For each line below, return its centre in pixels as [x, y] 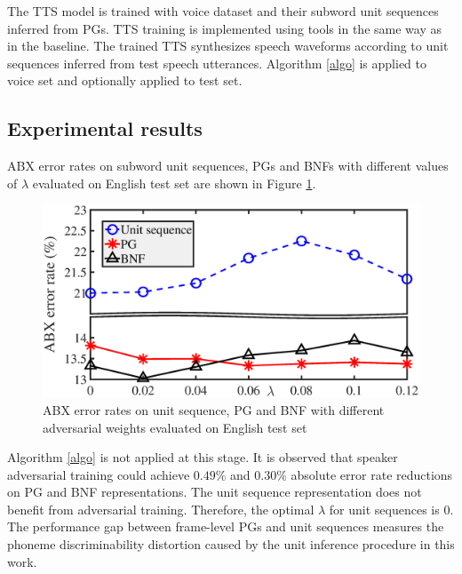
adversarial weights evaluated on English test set [175, 427]
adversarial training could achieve [99, 474]
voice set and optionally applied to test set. [125, 80]
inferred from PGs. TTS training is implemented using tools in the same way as [224, 28]
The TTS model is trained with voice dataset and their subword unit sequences [223, 11]
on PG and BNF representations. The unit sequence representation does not [215, 492]
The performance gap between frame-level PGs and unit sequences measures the [226, 526]
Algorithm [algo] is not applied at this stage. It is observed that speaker [203, 457]
